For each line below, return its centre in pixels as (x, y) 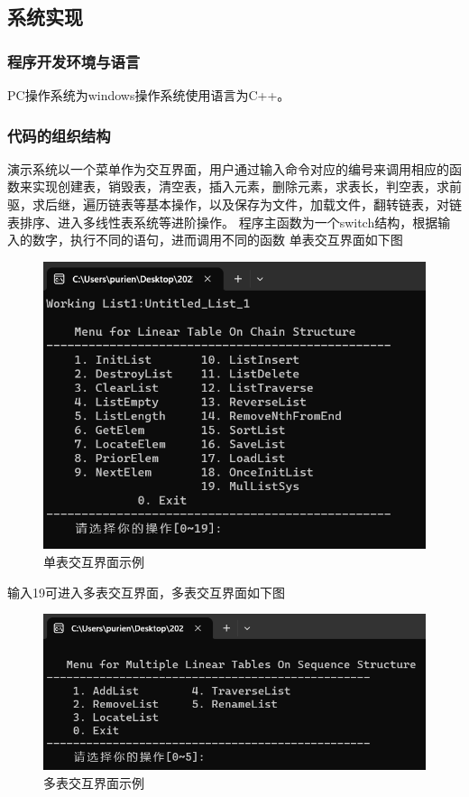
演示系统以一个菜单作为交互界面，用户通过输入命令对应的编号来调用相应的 (228, 168)
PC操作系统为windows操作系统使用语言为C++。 (149, 95)
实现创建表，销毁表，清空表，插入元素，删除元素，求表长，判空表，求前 (247, 186)
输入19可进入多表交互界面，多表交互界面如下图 (146, 592)
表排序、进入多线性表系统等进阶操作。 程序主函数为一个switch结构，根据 (223, 222)
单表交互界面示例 (94, 562)
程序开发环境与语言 (74, 61)
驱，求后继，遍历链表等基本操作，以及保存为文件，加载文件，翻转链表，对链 (234, 204)
